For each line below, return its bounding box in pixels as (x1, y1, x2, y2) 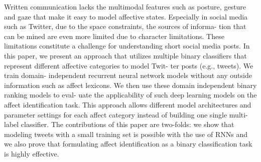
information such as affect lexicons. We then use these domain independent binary (4, 79, 257, 90)
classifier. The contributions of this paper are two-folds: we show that (21, 119, 234, 129)
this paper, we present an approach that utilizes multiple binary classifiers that (4, 50, 247, 60)
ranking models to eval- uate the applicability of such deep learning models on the (4, 89, 257, 100)
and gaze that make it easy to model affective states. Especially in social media (4, 11, 248, 21)
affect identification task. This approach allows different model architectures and (4, 99, 251, 109)
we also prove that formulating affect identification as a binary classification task (4, 138, 252, 149)
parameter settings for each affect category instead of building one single (4, 109, 227, 119)
